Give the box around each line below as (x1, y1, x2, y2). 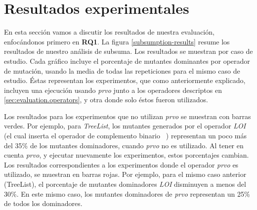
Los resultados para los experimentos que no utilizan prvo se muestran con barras (4, 111, 251, 121)
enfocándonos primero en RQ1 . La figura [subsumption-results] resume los (4, 36, 230, 46)
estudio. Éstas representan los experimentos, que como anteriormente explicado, (4, 75, 246, 85)
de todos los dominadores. (4, 198, 83, 209)
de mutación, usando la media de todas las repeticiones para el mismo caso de (4, 65, 240, 76)
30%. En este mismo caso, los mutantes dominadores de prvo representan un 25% (4, 188, 250, 199)
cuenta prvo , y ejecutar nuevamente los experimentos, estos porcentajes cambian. (4, 150, 249, 160)
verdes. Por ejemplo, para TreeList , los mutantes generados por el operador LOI (4, 121, 246, 131)
